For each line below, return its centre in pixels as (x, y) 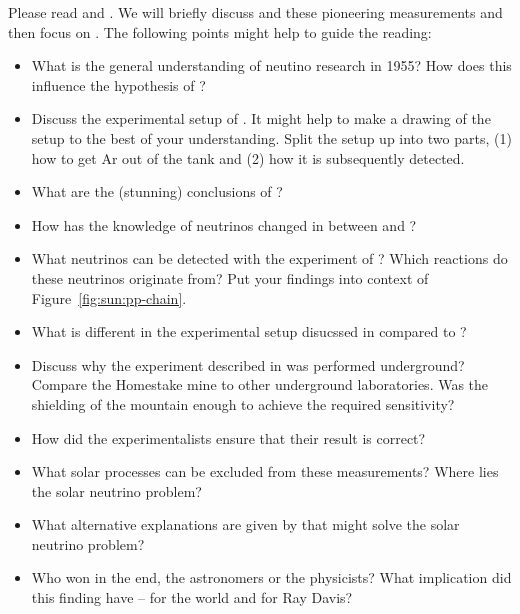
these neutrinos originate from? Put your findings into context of (230, 277)
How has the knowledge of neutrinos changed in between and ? (224, 224)
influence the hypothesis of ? (118, 84)
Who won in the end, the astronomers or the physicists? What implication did (271, 577)
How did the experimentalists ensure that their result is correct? (228, 437)
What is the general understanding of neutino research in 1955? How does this (271, 65)
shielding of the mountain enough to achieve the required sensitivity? (243, 403)
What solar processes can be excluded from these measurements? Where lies (265, 471)
